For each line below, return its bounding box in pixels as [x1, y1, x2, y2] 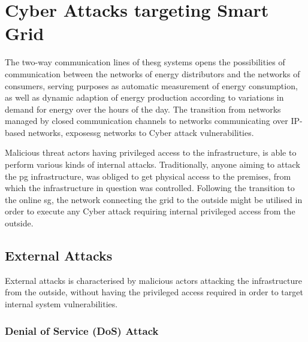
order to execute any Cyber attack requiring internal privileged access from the [5, 205, 295, 217]
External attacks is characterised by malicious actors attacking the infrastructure [5, 274, 302, 286]
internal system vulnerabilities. [5, 298, 118, 310]
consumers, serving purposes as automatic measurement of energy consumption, [5, 79, 298, 92]
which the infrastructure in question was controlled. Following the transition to [5, 181, 295, 194]
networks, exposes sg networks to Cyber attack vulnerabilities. [28, 126, 254, 138]
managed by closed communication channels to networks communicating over [5, 114, 288, 127]
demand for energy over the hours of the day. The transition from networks [5, 102, 281, 115]
